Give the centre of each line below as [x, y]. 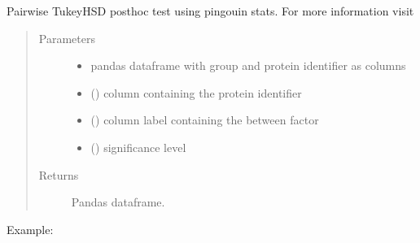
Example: [30, 229]
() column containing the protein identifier [196, 92]
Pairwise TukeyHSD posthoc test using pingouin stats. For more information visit [210, 11]
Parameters [67, 38]
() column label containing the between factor [205, 120]
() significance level [138, 147]
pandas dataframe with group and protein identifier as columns [248, 65]
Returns [59, 174]
